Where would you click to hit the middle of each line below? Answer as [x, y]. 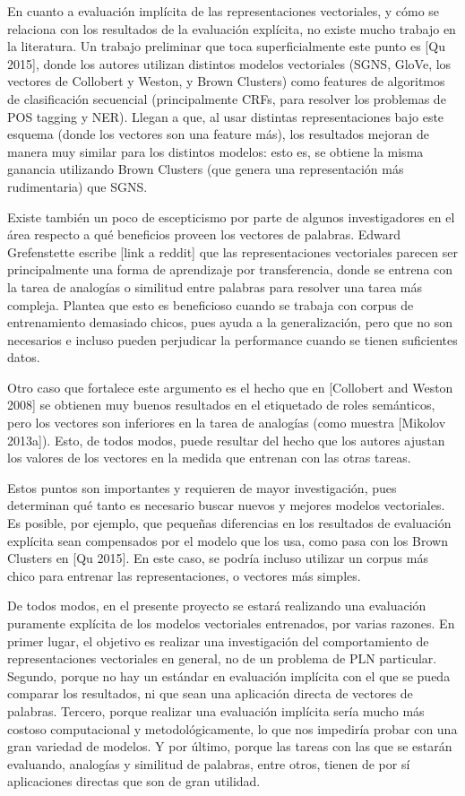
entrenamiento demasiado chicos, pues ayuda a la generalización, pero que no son [230, 322]
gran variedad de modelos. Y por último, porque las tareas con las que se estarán [230, 746]
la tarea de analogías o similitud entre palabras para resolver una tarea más [215, 286]
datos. [24, 357]
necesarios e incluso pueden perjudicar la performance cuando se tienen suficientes [232, 339]
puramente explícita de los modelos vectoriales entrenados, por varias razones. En [231, 623]
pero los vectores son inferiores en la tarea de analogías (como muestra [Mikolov [227, 423]
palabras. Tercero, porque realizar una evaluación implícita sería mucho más [216, 710]
